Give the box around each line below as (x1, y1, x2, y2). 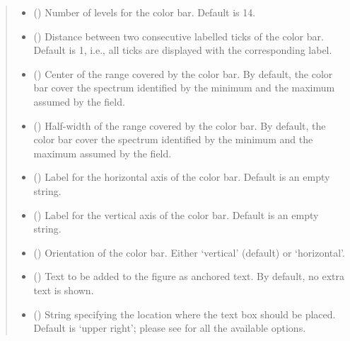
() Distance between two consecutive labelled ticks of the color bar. (33, 28, 324, 43)
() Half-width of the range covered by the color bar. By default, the (33, 118, 326, 133)
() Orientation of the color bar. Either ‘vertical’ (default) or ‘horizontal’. (33, 245, 345, 259)
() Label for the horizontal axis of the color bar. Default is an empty (33, 169, 330, 184)
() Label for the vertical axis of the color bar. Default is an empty (33, 207, 319, 222)
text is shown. (33, 282, 94, 297)
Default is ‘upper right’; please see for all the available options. (33, 320, 306, 335)
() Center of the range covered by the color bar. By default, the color (33, 66, 333, 81)
